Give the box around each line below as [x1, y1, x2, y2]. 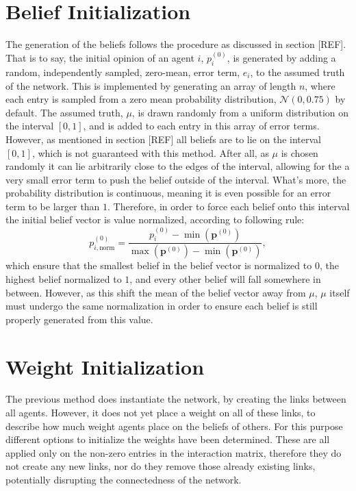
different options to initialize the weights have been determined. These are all [5, 432, 330, 446]
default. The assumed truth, [5, 105, 123, 119]
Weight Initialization [5, 352, 205, 380]
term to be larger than [5, 199, 100, 213]
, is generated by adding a [227, 51, 336, 65]
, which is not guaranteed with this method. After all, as [31, 145, 269, 160]
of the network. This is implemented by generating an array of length [5, 78, 296, 92]
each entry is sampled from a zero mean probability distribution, [5, 92, 277, 106]
